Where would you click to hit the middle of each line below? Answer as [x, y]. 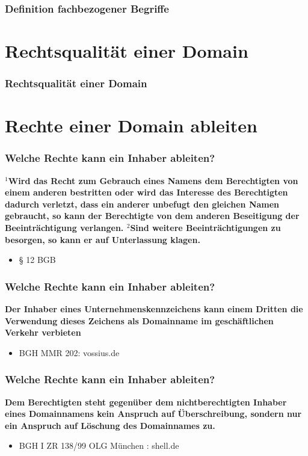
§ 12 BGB [37, 260]
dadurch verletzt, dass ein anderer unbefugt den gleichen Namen [142, 204]
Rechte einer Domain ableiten [131, 125]
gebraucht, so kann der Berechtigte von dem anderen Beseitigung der [152, 216]
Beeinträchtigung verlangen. [64, 228]
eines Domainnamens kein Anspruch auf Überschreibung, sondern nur [153, 414]
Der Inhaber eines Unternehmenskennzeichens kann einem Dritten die [154, 309]
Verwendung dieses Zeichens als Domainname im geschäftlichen [139, 320]
